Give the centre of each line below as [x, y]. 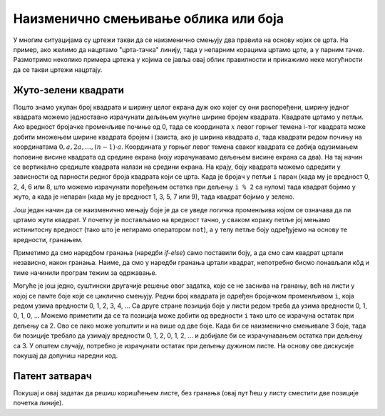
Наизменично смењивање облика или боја [149, 19]
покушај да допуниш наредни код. [66, 355]
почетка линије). [38, 403]
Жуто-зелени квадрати [69, 90]
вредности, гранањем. [48, 239]
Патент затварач [52, 376]
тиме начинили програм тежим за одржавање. [85, 272]
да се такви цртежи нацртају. [58, 69]
